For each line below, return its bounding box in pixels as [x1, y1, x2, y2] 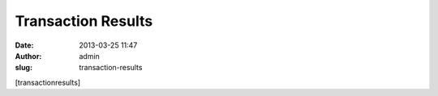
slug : [15, 63, 32, 73]
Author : [15, 51, 42, 61]
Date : [15, 40, 34, 50]
